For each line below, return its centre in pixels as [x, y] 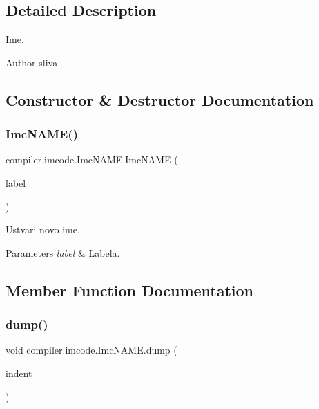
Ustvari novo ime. [43, 229]
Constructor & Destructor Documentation [160, 99]
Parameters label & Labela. [63, 252]
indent [19, 373]
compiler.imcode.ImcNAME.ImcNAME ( [92, 160]
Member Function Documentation [130, 290]
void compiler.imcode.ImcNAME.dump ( [91, 350]
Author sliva [32, 62]
